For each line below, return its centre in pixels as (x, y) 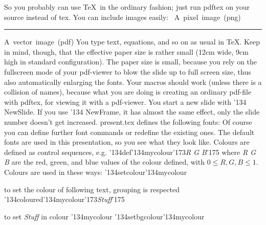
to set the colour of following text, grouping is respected (92, 189)
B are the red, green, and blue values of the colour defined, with (104, 162)
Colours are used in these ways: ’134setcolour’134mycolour (96, 172)
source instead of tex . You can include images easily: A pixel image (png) (123, 17)
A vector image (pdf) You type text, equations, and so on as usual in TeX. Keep (132, 42)
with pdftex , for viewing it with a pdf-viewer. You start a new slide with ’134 (125, 102)
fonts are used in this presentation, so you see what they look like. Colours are (127, 142)
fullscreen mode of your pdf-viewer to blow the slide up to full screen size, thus (128, 71)
